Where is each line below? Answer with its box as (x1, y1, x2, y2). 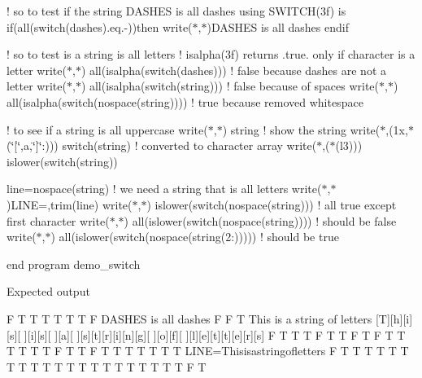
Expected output (7, 283, 90, 300)
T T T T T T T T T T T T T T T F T (7, 358, 207, 375)
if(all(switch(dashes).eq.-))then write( (7, 18, 193, 35)
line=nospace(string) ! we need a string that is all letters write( (7, 180, 322, 197)
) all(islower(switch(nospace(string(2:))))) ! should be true (50, 228, 339, 245)
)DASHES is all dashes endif (207, 18, 349, 35)
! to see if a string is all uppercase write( (7, 121, 208, 138)
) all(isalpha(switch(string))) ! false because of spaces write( (80, 77, 380, 94)
